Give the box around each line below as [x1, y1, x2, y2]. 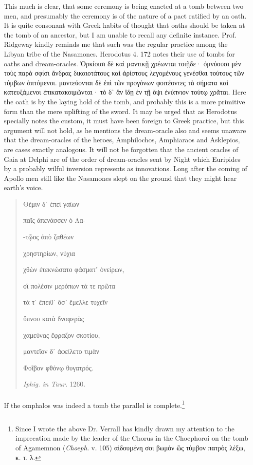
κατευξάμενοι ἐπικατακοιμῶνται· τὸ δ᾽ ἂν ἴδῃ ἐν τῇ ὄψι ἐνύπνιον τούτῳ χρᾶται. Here [4, 87, 246, 97]
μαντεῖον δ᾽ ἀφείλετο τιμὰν [23, 346, 99, 356]
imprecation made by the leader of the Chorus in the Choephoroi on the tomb [15, 433, 248, 443]
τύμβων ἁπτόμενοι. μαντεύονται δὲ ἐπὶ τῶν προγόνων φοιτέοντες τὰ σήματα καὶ [4, 77, 229, 87]
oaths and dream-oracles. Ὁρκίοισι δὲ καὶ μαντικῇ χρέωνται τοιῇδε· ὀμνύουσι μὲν [4, 58, 241, 68]
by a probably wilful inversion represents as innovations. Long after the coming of [4, 163, 248, 174]
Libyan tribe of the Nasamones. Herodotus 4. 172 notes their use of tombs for [4, 48, 235, 58]
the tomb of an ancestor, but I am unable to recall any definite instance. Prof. [4, 29, 237, 39]
